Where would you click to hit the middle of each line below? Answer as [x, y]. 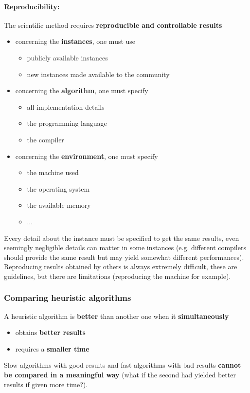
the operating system [58, 188]
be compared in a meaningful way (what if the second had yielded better [120, 375]
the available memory [59, 205]
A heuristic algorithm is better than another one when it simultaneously [116, 316]
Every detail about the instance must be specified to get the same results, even [122, 238]
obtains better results [50, 332]
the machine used [53, 172]
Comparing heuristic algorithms [68, 298]
